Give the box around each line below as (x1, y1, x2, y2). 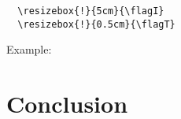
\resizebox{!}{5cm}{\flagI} (17, 6, 164, 17)
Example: (6, 41, 52, 58)
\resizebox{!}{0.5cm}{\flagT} (17, 18, 175, 30)
